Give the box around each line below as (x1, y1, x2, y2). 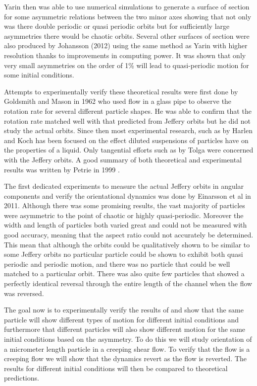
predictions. (4, 373, 39, 383)
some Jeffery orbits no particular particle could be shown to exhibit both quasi (4, 249, 243, 259)
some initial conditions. (4, 70, 74, 80)
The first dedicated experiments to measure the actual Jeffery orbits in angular (4, 181, 244, 191)
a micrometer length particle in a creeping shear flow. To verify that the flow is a (4, 343, 250, 354)
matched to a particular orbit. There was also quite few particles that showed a (4, 268, 245, 279)
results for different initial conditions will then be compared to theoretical (4, 363, 228, 373)
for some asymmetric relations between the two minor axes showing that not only (4, 11, 252, 21)
